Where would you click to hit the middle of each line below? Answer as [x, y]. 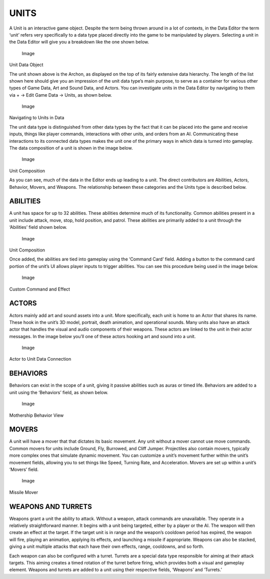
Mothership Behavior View [36, 415]
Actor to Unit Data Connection [40, 359]
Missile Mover [24, 492]
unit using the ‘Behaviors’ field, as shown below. [59, 392]
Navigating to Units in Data [37, 118]
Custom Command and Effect [39, 289]
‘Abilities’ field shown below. [38, 227]
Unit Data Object [26, 65]
